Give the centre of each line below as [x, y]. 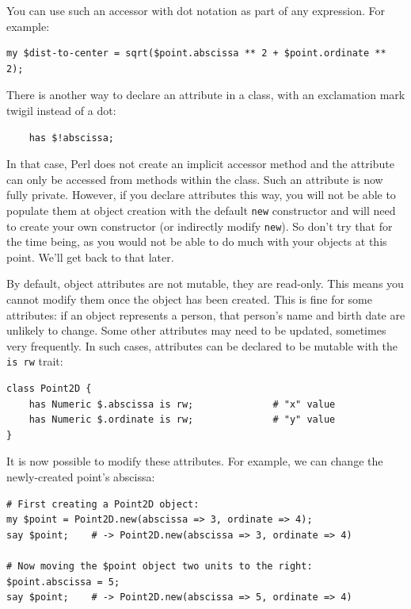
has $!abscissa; [72, 138]
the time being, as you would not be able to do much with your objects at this [197, 241]
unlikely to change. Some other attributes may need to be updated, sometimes [196, 330]
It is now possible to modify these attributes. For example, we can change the [195, 461]
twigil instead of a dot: [61, 110]
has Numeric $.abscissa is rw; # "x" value [182, 404]
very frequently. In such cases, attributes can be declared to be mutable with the [202, 345]
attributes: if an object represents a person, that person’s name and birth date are [206, 314]
